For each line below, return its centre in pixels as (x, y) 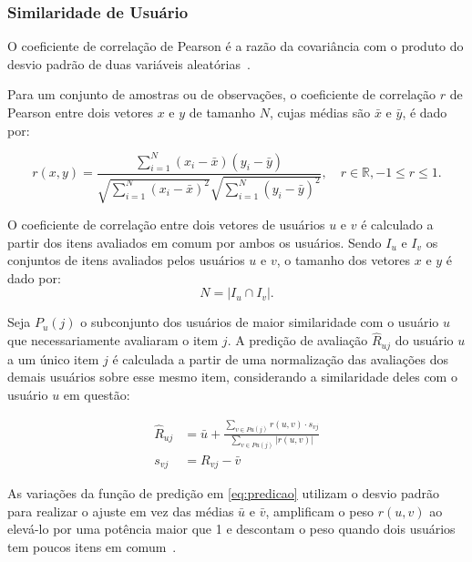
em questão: (97, 394)
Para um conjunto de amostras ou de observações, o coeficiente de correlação (222, 94)
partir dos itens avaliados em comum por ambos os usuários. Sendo (195, 242)
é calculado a (397, 225)
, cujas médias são (320, 112)
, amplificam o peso (320, 511)
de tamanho (222, 112)
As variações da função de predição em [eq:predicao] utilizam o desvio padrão (224, 493)
